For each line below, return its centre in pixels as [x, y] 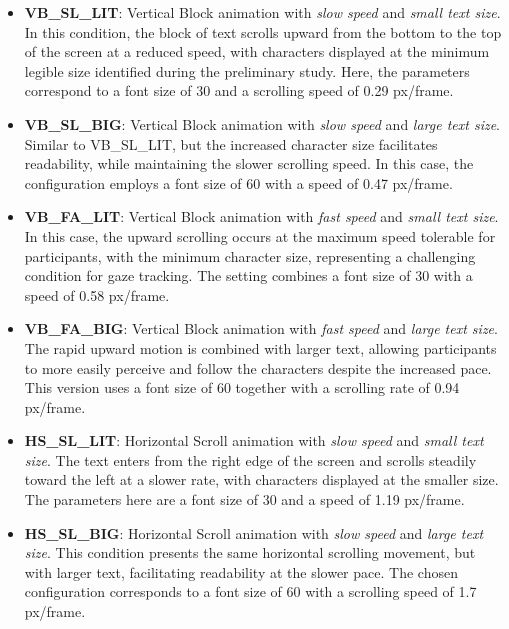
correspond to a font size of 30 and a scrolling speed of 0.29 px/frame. [239, 90]
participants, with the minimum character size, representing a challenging [250, 255]
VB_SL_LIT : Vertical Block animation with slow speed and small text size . [262, 12]
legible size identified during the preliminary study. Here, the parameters [247, 70]
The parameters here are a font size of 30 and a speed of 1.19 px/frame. [244, 499]
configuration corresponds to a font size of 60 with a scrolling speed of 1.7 [250, 591]
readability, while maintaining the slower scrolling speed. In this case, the [249, 163]
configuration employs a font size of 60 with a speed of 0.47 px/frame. [238, 182]
